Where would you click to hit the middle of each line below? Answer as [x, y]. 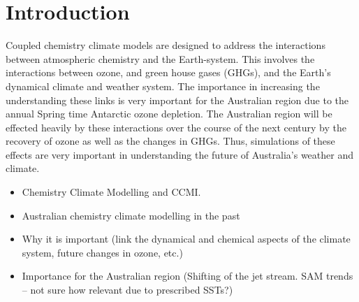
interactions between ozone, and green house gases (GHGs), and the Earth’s [168, 72]
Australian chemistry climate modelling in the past [131, 215]
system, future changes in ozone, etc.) [102, 252]
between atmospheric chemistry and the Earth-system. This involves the [160, 58]
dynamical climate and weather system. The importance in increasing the [163, 86]
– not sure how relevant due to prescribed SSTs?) [127, 290]
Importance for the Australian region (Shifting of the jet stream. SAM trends [188, 276]
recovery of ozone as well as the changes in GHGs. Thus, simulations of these [170, 141]
